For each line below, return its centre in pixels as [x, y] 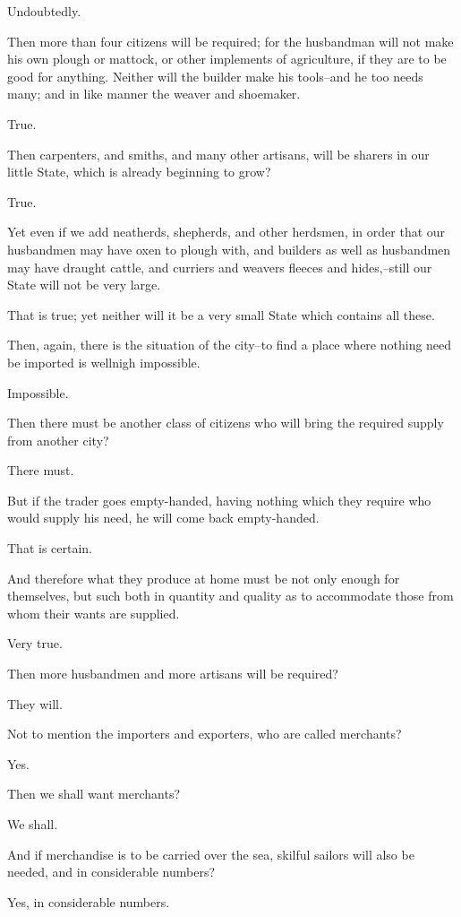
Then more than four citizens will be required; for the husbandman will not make [230, 41]
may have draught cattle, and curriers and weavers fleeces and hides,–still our [220, 267]
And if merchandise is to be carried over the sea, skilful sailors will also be [211, 854]
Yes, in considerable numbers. [89, 901]
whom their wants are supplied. [94, 613]
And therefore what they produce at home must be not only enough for [204, 578]
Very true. [35, 643]
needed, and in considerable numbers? [111, 872]
